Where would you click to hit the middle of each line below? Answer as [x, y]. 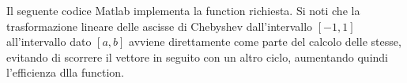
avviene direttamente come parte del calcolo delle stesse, [265, 41]
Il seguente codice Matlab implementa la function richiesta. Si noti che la [183, 10]
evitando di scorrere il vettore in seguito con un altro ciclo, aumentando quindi [197, 57]
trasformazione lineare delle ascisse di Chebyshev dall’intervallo [160, 26]
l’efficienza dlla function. [65, 72]
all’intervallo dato [49, 41]
